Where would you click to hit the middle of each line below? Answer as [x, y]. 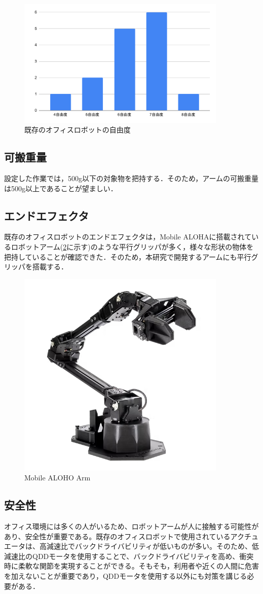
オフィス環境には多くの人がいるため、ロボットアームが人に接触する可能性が [131, 526]
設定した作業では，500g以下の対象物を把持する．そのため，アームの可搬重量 [131, 178]
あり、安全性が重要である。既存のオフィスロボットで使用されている [117, 536]
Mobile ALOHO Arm [58, 478]
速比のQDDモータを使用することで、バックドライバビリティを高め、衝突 [132, 556]
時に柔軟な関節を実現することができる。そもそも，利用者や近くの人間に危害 [131, 566]
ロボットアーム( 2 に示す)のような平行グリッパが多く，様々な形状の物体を [132, 247]
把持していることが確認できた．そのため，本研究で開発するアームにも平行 [128, 256]
